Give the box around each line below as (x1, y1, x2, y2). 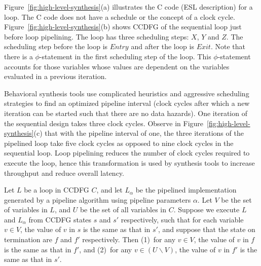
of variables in (4, 204, 48, 215)
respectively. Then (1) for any (82, 234, 176, 245)
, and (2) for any (79, 244, 132, 254)
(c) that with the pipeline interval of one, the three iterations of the (33, 128, 244, 138)
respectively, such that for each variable (121, 214, 244, 224)
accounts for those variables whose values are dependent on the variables (4, 61, 230, 71)
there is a (4, 51, 33, 61)
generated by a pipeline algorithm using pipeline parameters (4, 194, 191, 205)
